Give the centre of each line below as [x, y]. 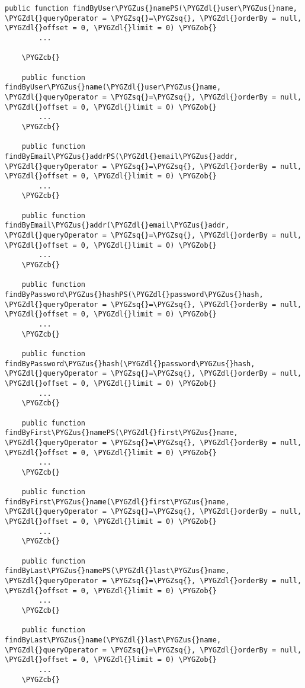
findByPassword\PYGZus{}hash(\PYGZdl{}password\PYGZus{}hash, [130, 364]
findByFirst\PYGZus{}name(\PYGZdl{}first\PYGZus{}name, [117, 502]
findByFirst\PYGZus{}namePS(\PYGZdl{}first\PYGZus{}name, [121, 433]
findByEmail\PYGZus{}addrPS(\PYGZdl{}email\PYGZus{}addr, [121, 156]
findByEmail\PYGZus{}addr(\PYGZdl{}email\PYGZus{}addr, [117, 225]
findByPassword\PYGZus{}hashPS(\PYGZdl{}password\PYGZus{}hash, [134, 295]
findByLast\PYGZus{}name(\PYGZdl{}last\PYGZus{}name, [113, 640]
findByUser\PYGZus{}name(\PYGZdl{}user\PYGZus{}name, [113, 87]
